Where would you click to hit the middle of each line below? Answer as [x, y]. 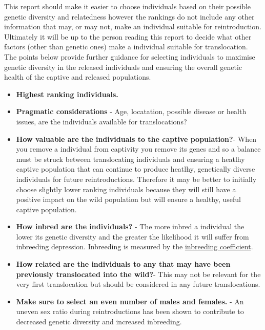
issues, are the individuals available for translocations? [101, 121]
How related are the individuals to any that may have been [123, 264]
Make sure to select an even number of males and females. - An [130, 301]
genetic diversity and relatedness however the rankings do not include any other [129, 16]
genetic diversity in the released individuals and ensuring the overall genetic [123, 67]
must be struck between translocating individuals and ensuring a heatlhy [130, 159]
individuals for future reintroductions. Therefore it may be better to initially [136, 179]
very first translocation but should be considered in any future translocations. [138, 284]
